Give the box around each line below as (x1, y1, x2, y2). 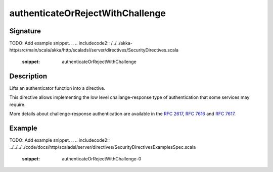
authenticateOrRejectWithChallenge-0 (62, 155, 142, 161)
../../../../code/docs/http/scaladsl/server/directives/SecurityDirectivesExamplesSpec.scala (9, 144, 196, 150)
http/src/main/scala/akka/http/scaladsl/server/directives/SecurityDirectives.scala (9, 47, 179, 53)
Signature (9, 27, 41, 35)
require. (9, 101, 26, 107)
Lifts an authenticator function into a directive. (9, 85, 106, 91)
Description (9, 72, 48, 80)
